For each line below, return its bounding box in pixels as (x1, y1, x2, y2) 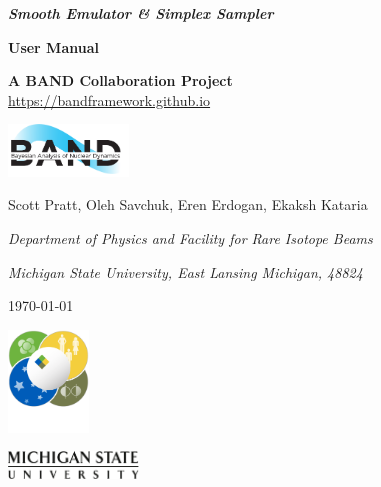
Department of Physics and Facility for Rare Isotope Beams (8, 227, 373, 248)
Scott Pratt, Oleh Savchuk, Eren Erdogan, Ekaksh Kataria (8, 194, 368, 215)
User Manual (8, 36, 99, 57)
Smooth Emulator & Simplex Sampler (8, 3, 274, 23)
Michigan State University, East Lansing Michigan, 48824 (8, 261, 363, 282)
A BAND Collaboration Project (8, 70, 233, 91)
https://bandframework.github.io (8, 89, 211, 110)
